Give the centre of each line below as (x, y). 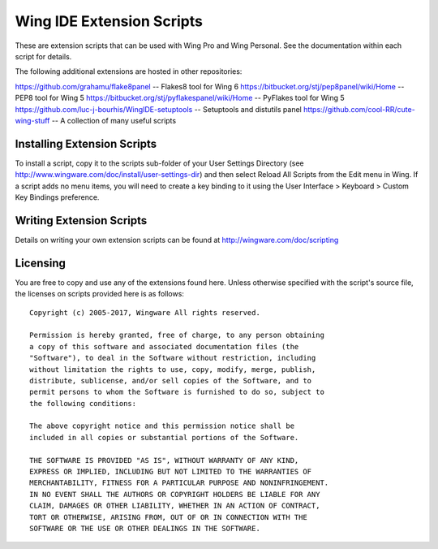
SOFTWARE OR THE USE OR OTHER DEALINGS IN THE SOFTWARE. (145, 528)
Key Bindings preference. (57, 197)
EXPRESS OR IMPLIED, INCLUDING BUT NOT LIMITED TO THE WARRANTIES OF (171, 472)
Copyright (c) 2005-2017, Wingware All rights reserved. (145, 312)
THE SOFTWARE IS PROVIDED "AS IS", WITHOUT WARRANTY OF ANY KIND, (164, 460)
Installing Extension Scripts (86, 143)
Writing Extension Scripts (81, 220)
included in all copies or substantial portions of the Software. (164, 437)
